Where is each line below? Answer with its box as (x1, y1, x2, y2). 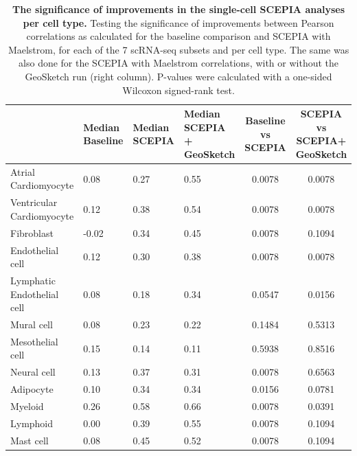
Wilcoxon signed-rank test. (122, 82, 235, 97)
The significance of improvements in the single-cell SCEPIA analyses (12, 2, 345, 16)
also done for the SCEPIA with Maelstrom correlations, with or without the (19, 56, 339, 70)
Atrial (10, 164, 35, 179)
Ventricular (10, 195, 58, 209)
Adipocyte (10, 382, 54, 396)
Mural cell (10, 317, 53, 331)
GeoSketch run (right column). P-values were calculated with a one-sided (25, 69, 332, 83)
